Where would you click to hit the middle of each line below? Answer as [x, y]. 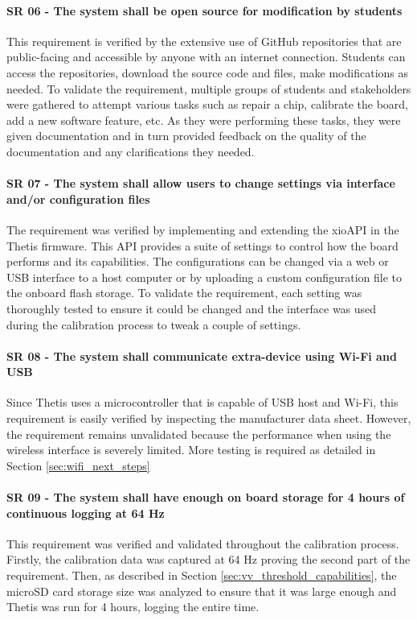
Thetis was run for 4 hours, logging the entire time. [133, 607]
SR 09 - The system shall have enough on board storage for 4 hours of [206, 497]
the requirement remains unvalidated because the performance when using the [199, 434]
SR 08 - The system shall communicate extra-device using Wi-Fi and [202, 355]
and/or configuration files [78, 198]
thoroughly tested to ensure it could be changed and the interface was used [192, 308]
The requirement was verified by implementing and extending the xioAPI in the [203, 229]
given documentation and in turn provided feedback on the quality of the [186, 136]
